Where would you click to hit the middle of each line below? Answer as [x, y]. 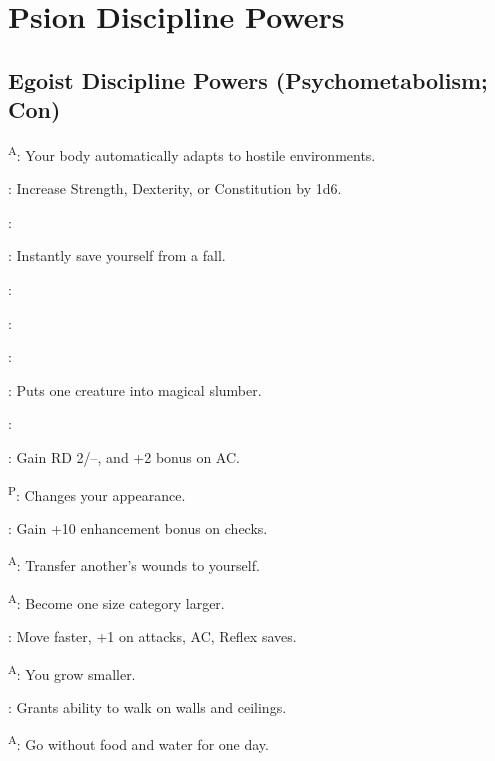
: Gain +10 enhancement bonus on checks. [138, 527]
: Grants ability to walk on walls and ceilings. [147, 706]
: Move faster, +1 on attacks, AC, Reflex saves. [152, 635]
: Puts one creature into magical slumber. [135, 389]
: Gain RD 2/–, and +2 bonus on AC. [124, 456]
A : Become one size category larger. [116, 601]
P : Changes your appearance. [97, 493]
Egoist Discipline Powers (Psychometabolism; [248, 79]
